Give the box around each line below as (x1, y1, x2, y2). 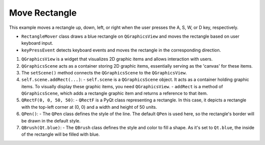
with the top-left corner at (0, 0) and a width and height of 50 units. (21, 104, 157, 110)
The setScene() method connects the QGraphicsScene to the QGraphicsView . (21, 70, 187, 75)
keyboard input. (21, 40, 53, 46)
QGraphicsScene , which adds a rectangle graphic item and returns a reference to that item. (21, 91, 208, 97)
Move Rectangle (9, 7, 77, 18)
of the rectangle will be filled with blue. (21, 131, 100, 137)
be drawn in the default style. (21, 118, 81, 123)
